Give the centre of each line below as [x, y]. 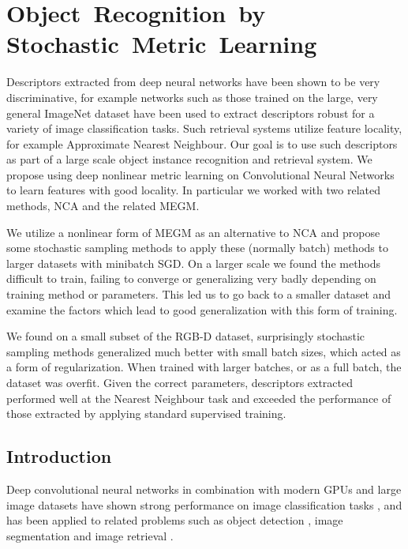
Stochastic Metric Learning [162, 44]
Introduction [59, 456]
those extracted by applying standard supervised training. [146, 414]
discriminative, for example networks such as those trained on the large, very [192, 97]
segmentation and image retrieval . [90, 535]
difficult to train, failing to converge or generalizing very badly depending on [191, 278]
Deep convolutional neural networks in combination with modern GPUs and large [204, 489]
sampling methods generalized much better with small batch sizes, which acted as [204, 351]
